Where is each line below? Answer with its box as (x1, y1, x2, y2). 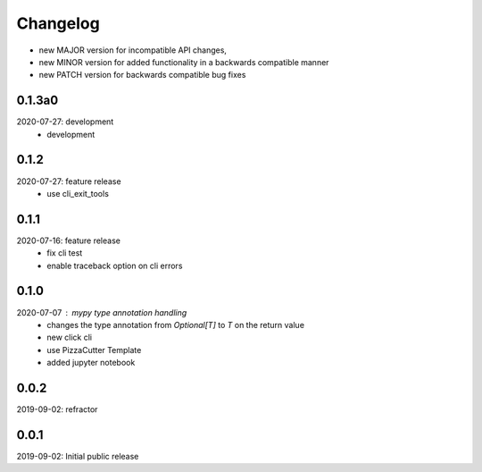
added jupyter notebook (46, 358, 136, 368)
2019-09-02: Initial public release (16, 451, 139, 461)
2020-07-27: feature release (16, 175, 121, 187)
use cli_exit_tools (46, 188, 109, 198)
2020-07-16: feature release (16, 235, 120, 246)
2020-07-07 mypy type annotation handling (16, 307, 187, 317)
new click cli (46, 332, 93, 343)
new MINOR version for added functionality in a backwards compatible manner (38, 56, 329, 67)
